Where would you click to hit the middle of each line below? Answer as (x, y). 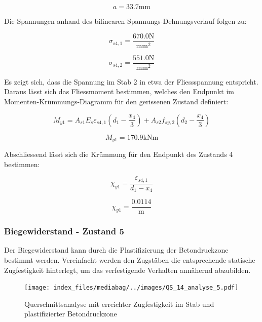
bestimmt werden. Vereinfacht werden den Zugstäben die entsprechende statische (130, 259)
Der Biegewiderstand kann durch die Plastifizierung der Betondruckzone (116, 250)
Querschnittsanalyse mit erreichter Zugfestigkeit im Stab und (119, 304)
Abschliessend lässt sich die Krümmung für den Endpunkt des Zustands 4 (119, 154)
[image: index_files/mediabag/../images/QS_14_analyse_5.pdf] (132, 288)
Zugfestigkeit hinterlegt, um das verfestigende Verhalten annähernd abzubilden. (127, 270)
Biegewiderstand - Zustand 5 (64, 231)
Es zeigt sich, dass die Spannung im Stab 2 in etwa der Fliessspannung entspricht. (131, 81)
